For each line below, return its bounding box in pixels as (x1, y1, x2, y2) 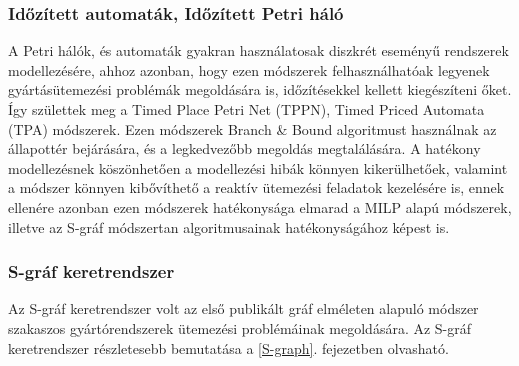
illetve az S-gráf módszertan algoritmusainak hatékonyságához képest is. (8, 216, 450, 237)
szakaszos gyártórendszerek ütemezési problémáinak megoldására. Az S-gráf (8, 317, 472, 338)
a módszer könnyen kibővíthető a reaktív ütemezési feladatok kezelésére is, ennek (8, 177, 505, 198)
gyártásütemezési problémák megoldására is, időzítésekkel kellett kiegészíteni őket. (8, 79, 512, 100)
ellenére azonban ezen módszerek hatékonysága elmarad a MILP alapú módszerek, (8, 196, 512, 217)
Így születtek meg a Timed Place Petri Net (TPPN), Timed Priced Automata (8, 99, 485, 119)
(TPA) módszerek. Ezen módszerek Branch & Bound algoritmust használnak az (8, 118, 497, 139)
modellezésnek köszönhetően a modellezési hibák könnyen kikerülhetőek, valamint (8, 157, 508, 178)
